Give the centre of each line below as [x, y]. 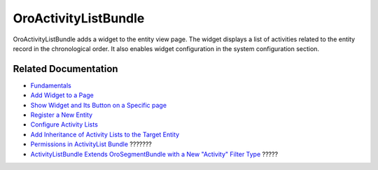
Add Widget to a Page [62, 95]
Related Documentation [65, 69]
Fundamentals [51, 85]
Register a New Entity [62, 115]
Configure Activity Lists [64, 125]
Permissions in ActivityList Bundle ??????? [91, 144]
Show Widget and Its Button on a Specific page [99, 105]
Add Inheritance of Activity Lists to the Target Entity [105, 134]
